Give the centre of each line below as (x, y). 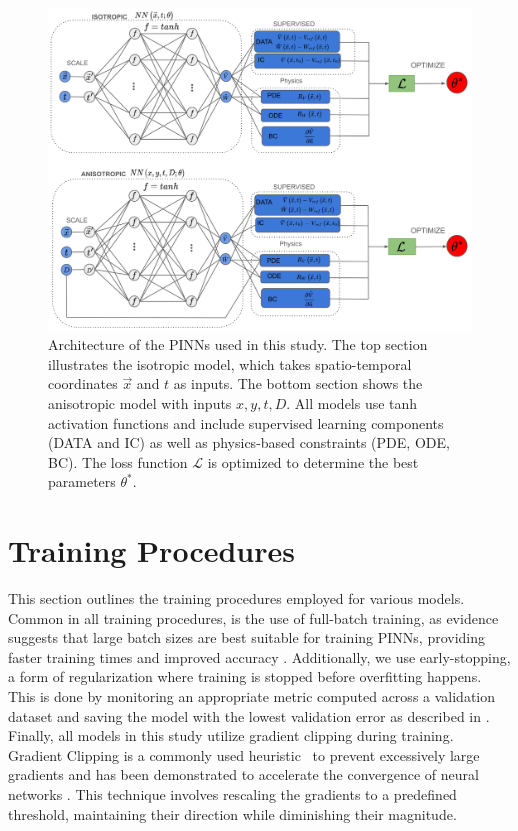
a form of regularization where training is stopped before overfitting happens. (245, 676)
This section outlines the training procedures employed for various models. (236, 598)
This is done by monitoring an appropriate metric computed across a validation (252, 695)
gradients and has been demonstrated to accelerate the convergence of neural (243, 774)
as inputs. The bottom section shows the (298, 383)
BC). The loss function (118, 461)
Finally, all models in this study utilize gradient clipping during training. (231, 735)
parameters (82, 481)
